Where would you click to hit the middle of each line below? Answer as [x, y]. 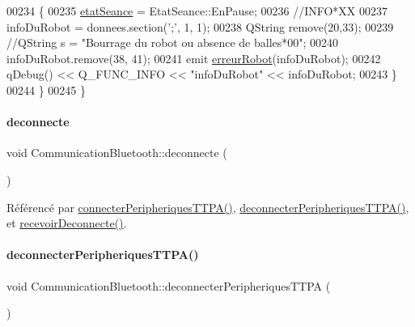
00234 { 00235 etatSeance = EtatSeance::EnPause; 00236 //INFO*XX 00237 [197, 11]
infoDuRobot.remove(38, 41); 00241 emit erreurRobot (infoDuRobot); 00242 [194, 58]
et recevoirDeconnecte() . [67, 223]
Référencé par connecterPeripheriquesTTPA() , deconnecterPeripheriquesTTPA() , [208, 207]
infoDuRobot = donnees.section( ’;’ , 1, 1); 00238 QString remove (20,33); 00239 [200, 26]
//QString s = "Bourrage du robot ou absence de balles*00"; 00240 [173, 42]
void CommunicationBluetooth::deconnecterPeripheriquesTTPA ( [169, 285]
